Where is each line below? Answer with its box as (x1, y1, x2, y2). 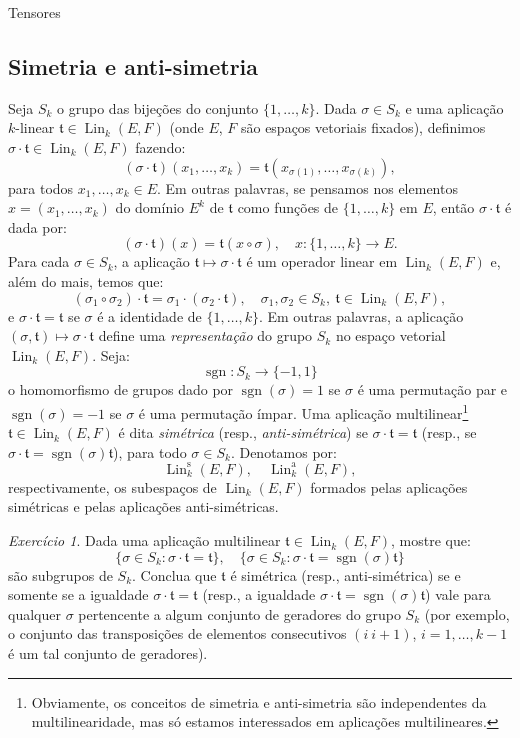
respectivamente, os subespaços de (8, 476, 217, 497)
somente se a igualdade (8, 584, 149, 605)
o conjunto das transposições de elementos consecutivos (8, 623, 347, 644)
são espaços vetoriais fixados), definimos (240, 117, 486, 138)
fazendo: (135, 136, 186, 157)
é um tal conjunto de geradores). (8, 643, 208, 664)
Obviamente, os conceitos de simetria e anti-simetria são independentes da (31, 691, 487, 712)
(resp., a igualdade (202, 584, 316, 605)
